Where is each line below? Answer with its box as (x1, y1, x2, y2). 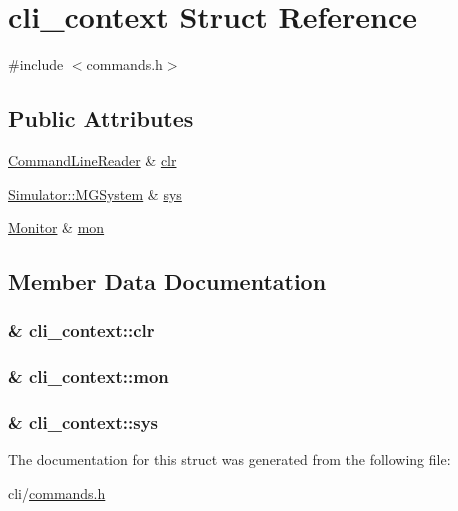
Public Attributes (8, 103, 194, 134)
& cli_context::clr (8, 318, 155, 343)
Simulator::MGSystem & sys (8, 183, 182, 204)
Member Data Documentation (8, 266, 327, 297)
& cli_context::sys (8, 410, 158, 435)
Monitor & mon (8, 217, 105, 238)
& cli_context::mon (8, 364, 169, 389)
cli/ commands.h (8, 482, 106, 503)
